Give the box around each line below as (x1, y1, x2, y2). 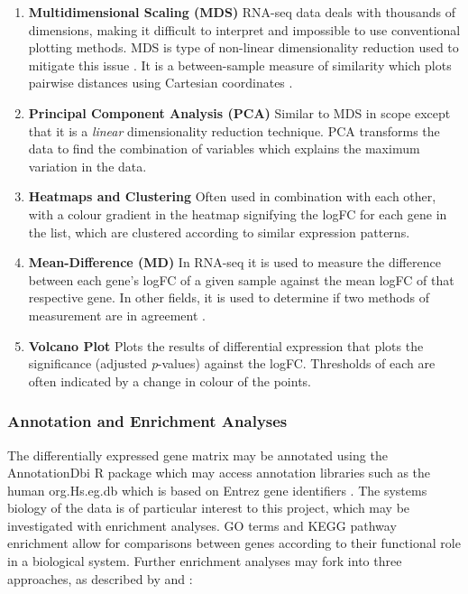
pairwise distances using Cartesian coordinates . (28, 73, 293, 92)
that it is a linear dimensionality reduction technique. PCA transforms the (28, 121, 440, 140)
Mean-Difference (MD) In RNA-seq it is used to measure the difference (28, 253, 441, 272)
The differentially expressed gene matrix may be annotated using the (7, 445, 388, 464)
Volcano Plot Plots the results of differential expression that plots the (28, 336, 424, 355)
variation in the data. (28, 156, 147, 175)
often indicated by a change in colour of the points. (28, 371, 311, 390)
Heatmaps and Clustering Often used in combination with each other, (28, 187, 436, 206)
